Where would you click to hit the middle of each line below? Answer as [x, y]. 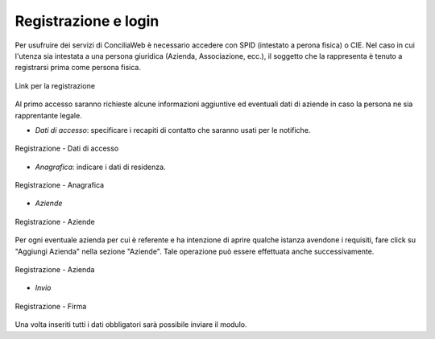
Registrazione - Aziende [55, 221]
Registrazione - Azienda [55, 270]
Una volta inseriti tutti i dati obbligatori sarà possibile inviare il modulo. [131, 325]
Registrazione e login [87, 21]
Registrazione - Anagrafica [60, 185]
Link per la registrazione [55, 85]
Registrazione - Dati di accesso [67, 148]
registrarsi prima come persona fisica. [78, 68]
